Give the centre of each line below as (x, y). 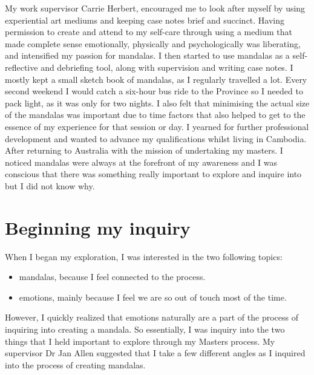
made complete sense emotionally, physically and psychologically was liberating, (153, 43)
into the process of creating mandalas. (75, 364)
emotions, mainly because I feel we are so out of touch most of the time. (153, 297)
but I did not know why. (50, 185)
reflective (21, 67)
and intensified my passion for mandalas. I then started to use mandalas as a (147, 55)
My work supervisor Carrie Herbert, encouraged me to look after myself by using (155, 8)
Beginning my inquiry (98, 227)
